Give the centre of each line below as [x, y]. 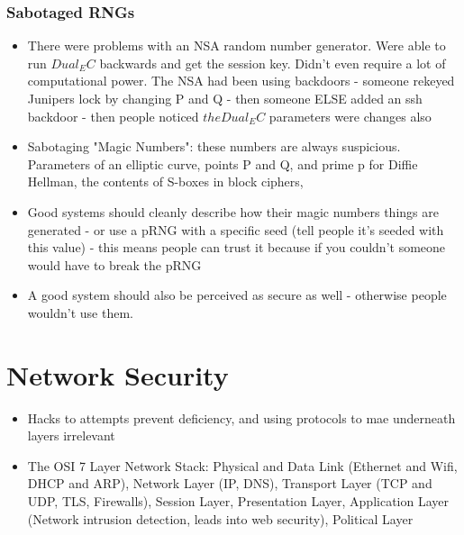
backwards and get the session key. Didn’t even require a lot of [273, 63]
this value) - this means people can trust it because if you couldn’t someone [237, 247]
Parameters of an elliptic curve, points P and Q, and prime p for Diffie [223, 163]
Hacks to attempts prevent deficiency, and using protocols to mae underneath [241, 417]
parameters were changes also [350, 116]
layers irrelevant [71, 435]
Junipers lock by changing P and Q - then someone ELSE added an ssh [225, 98]
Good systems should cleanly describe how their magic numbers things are [233, 211]
